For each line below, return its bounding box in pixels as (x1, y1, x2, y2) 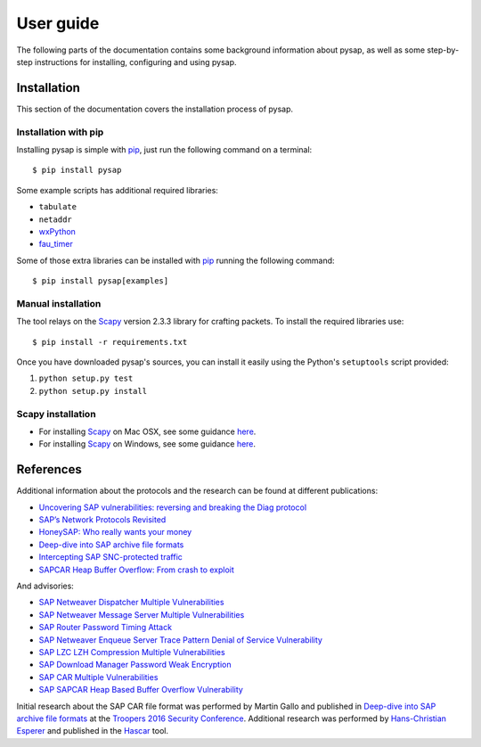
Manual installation (16, 297, 102, 309)
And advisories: (16, 580, 75, 591)
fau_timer (38, 239, 73, 250)
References (16, 462, 82, 477)
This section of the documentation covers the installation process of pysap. (16, 103, 294, 114)
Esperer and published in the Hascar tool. (16, 726, 169, 736)
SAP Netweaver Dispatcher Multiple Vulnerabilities (38, 597, 224, 608)
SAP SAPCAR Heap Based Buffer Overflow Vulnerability (38, 685, 244, 695)
